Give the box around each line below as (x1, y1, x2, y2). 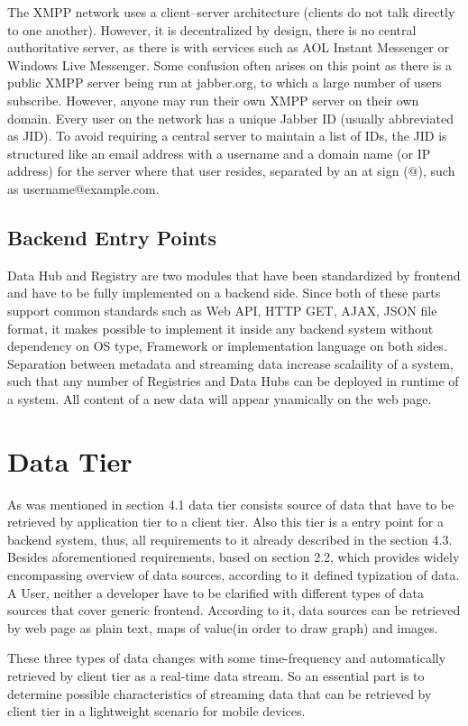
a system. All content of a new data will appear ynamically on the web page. (7, 389, 432, 408)
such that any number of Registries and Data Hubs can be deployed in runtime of (7, 372, 459, 391)
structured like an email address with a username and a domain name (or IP (7, 143, 431, 162)
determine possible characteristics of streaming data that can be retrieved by (7, 684, 432, 703)
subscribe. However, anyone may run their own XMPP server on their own (7, 90, 419, 109)
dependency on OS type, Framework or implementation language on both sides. (7, 336, 447, 355)
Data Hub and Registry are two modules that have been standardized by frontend (7, 265, 461, 284)
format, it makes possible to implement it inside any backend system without (7, 318, 434, 337)
